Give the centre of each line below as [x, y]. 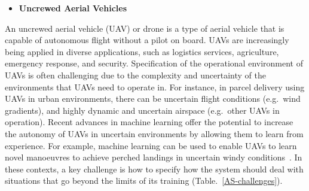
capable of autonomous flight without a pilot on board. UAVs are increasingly [147, 40]
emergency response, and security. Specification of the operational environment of [154, 63]
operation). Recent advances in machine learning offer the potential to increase [149, 122]
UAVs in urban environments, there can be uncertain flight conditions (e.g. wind [153, 98]
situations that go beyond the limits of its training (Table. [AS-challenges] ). [144, 181]
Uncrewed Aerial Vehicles [73, 8]
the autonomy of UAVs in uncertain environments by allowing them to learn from [154, 133]
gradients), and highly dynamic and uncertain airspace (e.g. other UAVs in [142, 110]
